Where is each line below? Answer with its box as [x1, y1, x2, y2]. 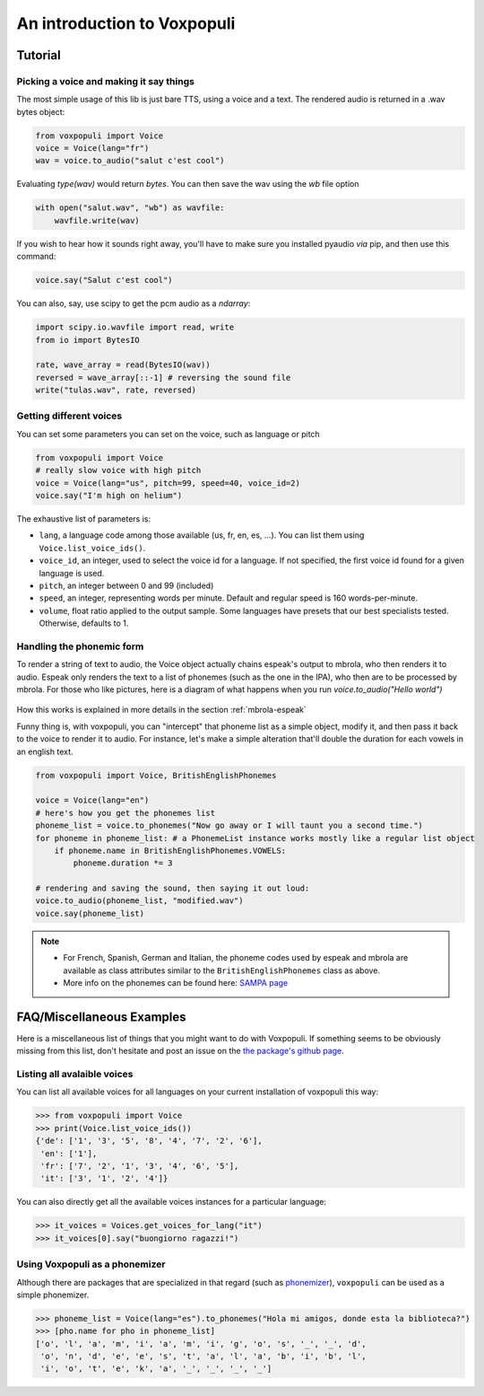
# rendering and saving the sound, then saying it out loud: [35, 883, 310, 893]
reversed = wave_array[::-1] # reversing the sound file [35, 373, 291, 382]
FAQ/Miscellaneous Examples [16, 1009, 187, 1024]
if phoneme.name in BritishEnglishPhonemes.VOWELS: [54, 845, 287, 856]
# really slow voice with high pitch [35, 465, 202, 476]
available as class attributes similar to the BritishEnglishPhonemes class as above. [63, 965, 381, 976]
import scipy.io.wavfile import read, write [35, 322, 235, 332]
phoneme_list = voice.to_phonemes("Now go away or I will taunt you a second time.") [35, 821, 423, 830]
